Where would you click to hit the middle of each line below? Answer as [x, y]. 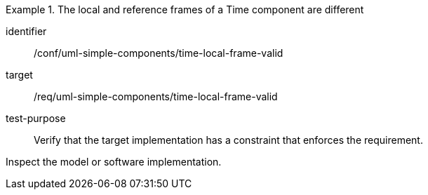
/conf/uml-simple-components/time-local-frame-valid [159, 53]
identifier [26, 31]
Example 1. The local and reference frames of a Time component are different [185, 9]
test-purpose [36, 118]
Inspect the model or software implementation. [114, 162]
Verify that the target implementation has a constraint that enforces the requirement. [228, 140]
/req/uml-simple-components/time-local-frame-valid [156, 96]
